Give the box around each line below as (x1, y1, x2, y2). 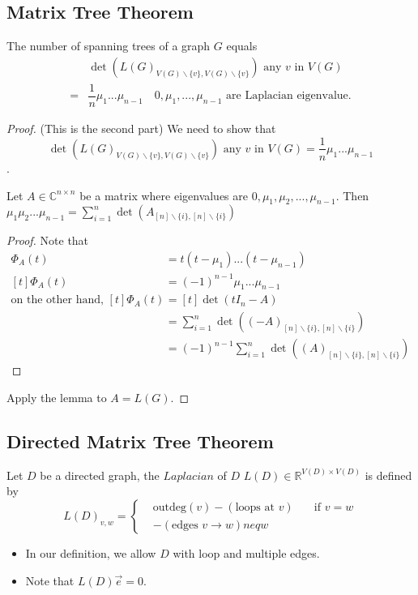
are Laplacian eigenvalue (226, 90, 348, 102)
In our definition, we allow (25, 545, 156, 561)
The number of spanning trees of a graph (6, 37, 211, 54)
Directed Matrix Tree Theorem (6, 429, 274, 453)
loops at (235, 502, 275, 514)
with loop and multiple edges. (173, 545, 320, 561)
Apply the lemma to (6, 389, 107, 406)
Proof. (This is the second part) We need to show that (6, 119, 276, 136)
